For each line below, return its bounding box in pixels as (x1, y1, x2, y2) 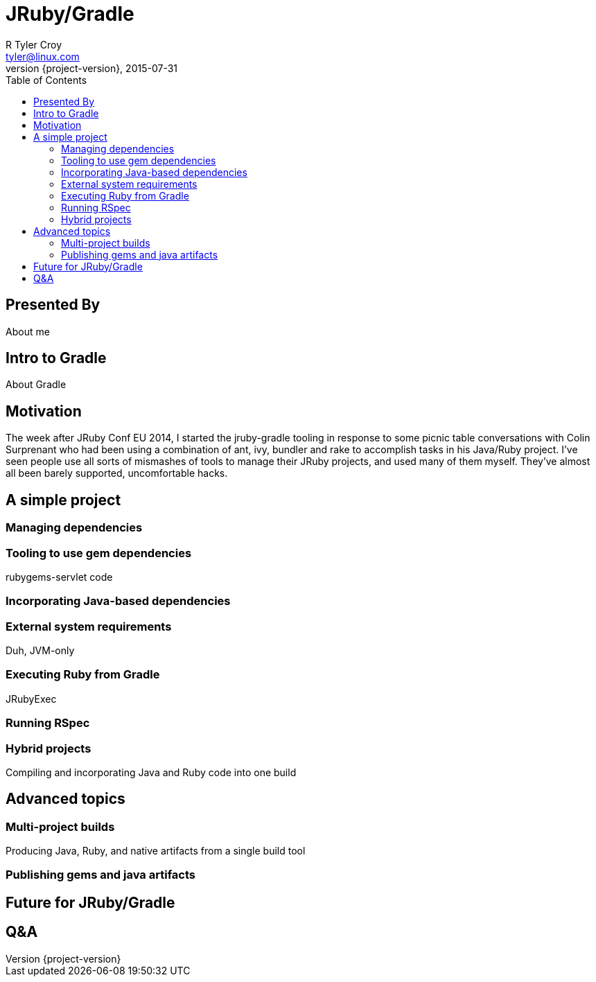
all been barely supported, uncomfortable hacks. (6, 467, 228, 480)
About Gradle (6, 378, 67, 391)
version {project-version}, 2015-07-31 (6, 62, 178, 74)
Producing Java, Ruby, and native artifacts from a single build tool (6, 845, 306, 857)
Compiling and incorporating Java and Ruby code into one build (6, 766, 297, 778)
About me (6, 325, 50, 337)
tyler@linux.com (6, 50, 80, 62)
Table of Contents (6, 73, 87, 86)
